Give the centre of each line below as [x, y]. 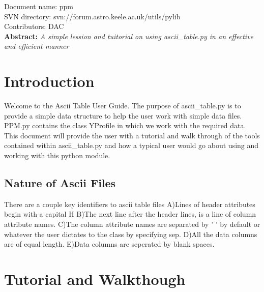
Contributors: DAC [34, 26]
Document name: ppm [39, 6]
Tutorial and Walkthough [95, 279]
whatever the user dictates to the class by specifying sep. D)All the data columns [131, 234]
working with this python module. [57, 155]
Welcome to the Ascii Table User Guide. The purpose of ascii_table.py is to [123, 106]
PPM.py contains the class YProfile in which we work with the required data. [125, 125]
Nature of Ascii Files [60, 183]
